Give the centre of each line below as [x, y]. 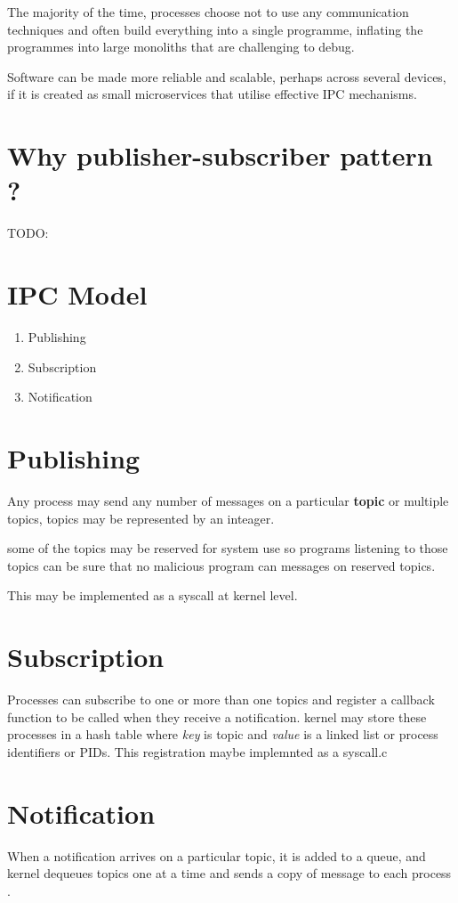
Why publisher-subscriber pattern [220, 155]
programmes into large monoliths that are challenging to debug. [181, 47]
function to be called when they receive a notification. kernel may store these [217, 716]
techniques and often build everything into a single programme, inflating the [215, 29]
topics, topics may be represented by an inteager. [141, 518]
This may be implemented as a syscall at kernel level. [153, 595]
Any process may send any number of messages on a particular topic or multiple [228, 500]
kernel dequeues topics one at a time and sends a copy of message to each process [229, 873]
